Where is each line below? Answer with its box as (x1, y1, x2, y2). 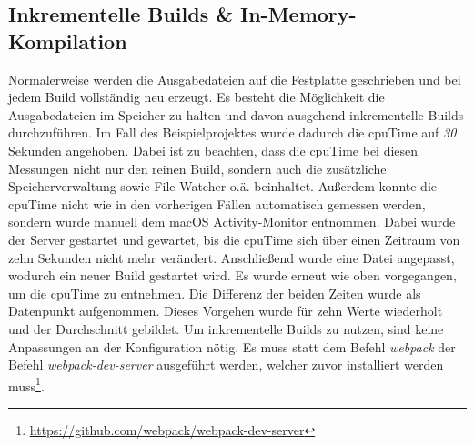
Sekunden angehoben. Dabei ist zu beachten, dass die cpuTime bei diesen (8, 140, 419, 159)
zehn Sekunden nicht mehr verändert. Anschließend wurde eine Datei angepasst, (8, 248, 455, 267)
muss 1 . (8, 373, 45, 395)
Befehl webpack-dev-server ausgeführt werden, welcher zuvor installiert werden (8, 355, 444, 374)
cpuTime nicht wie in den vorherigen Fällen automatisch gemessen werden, (8, 194, 426, 213)
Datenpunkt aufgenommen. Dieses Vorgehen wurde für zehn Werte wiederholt (8, 301, 443, 320)
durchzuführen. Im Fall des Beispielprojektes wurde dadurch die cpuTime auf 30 (8, 123, 457, 142)
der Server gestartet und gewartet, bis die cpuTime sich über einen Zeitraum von (8, 229, 460, 248)
